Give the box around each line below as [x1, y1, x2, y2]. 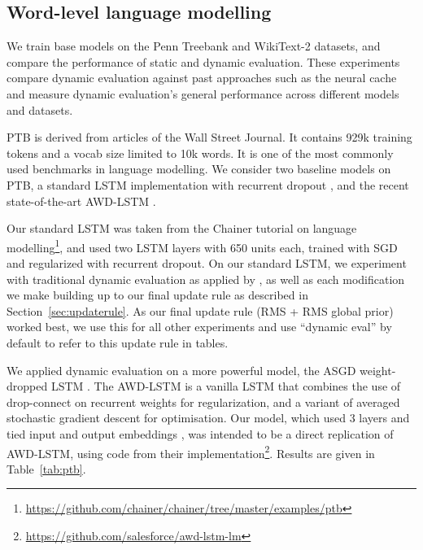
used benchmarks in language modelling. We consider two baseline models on [7, 160, 391, 177]
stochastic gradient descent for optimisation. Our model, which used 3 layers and [7, 409, 410, 426]
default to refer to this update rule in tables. [7, 334, 229, 351]
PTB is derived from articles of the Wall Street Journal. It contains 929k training [7, 129, 412, 146]
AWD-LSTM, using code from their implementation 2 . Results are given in [7, 442, 375, 461]
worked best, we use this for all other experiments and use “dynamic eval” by [7, 318, 392, 335]
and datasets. [7, 101, 73, 118]
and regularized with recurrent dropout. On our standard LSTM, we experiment [7, 254, 407, 271]
